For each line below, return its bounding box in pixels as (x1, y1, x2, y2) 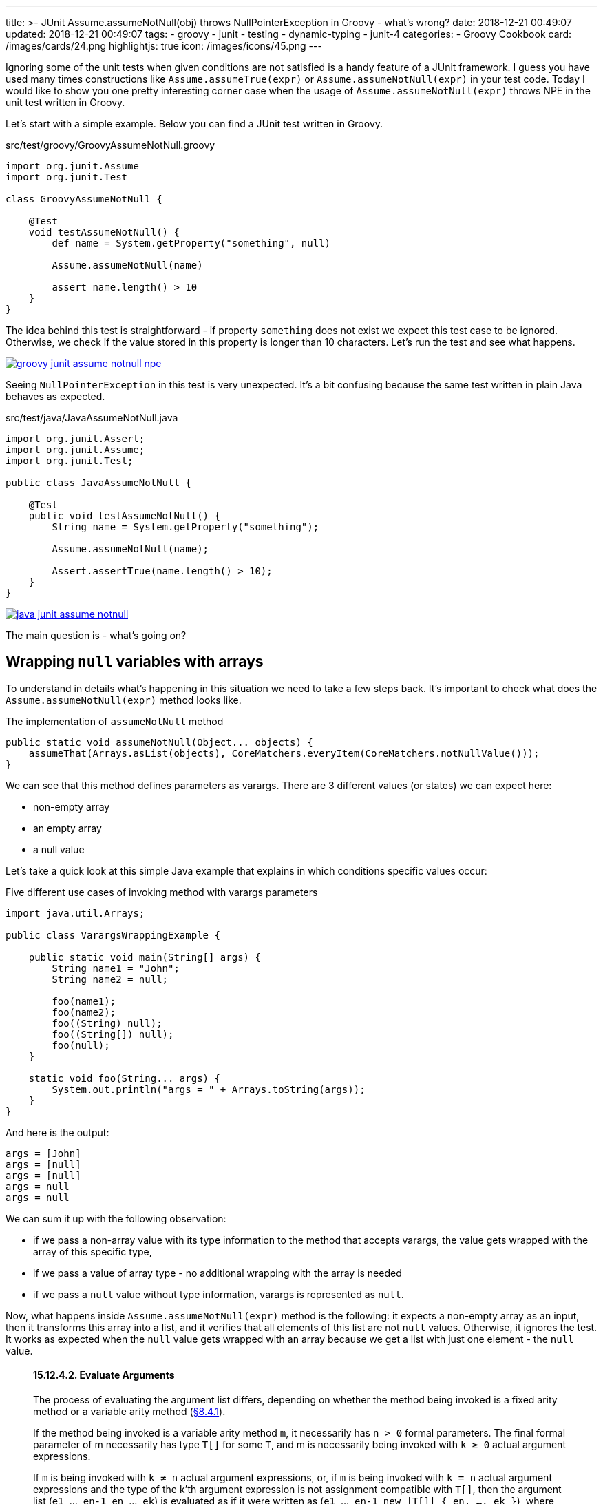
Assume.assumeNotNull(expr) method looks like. (6, 693, 242, 706)
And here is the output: (6, 1126, 109, 1138)
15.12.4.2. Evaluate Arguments (33, 1369, 175, 1381)
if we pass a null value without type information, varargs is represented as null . (33, 1288, 404, 1300)
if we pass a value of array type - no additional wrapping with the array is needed (33, 1266, 402, 1279)
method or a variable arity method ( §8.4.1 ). (33, 1406, 226, 1418)
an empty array (33, 822, 102, 834)
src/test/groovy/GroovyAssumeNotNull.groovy (6, 139, 215, 151)
